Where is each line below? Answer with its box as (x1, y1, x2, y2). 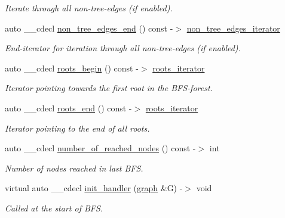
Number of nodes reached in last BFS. (5, 161, 143, 174)
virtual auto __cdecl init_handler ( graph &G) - (5, 182, 183, 194)
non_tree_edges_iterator (186, 21, 280, 34)
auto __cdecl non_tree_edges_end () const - (5, 21, 173, 34)
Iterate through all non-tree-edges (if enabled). (5, 2, 173, 14)
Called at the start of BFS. (5, 201, 103, 214)
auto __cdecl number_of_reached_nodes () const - (5, 142, 196, 154)
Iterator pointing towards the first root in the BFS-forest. (5, 82, 213, 94)
